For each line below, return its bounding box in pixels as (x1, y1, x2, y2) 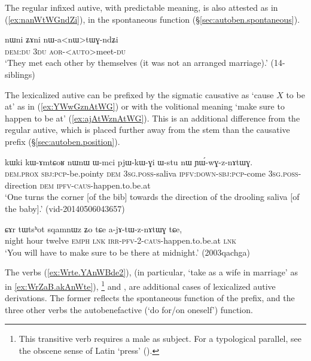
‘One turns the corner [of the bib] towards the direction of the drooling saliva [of (5, 190, 300, 203)
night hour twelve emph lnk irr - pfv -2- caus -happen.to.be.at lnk (5, 234, 237, 247)
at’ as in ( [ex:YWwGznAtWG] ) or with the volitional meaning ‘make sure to (5, 100, 285, 113)
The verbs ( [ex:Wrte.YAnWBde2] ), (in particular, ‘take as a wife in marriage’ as (5, 266, 298, 278)
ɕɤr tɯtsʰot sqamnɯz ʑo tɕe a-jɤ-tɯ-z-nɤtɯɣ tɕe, (5, 222, 182, 235)
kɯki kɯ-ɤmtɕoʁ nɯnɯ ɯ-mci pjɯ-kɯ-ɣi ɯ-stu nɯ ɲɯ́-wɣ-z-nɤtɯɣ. (5, 155, 253, 168)
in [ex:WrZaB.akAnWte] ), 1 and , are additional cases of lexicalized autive (5, 278, 276, 292)
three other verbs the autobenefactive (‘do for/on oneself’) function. (5, 303, 253, 316)
